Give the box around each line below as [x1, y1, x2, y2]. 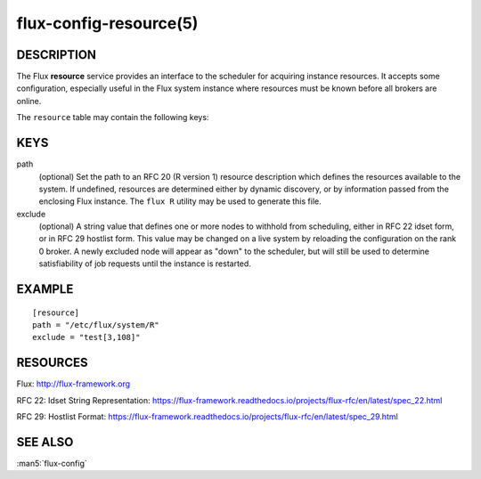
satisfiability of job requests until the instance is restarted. [38, 258, 251, 269]
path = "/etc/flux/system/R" [32, 321, 159, 330]
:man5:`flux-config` [16, 459, 88, 469]
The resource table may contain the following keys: [16, 112, 209, 123]
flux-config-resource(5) [16, 13, 199, 33]
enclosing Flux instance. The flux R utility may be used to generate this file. [38, 196, 322, 207]
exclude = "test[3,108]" [32, 332, 141, 343]
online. [16, 95, 42, 106]
